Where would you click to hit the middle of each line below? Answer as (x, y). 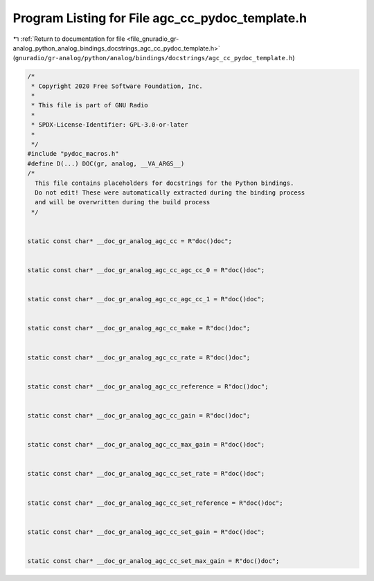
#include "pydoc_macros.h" (73, 154)
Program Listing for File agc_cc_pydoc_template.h (160, 18)
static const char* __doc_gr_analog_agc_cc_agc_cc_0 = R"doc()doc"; (146, 270)
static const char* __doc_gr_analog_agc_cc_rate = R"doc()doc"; (139, 357)
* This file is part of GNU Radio (90, 105)
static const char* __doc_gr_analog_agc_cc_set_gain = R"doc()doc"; (146, 532)
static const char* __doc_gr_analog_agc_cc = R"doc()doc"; (130, 241)
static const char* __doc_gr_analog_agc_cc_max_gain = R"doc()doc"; (146, 445)
